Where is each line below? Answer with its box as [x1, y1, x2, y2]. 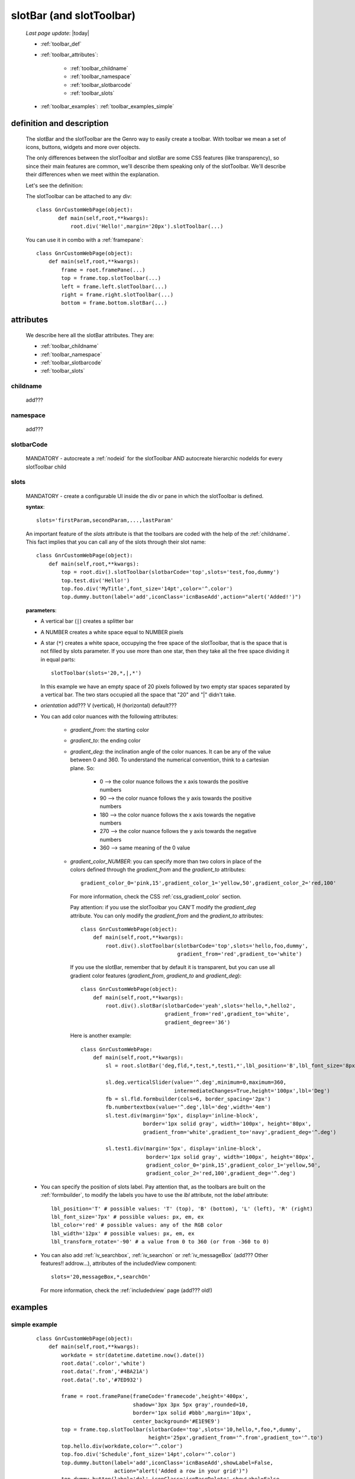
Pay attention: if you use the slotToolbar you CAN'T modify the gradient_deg [70, 904, 256, 911]
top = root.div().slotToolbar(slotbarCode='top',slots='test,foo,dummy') [61, 569, 280, 576]
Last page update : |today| [25, 30, 90, 37]
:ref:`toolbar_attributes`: [40, 51, 99, 59]
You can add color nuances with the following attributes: [40, 713, 178, 720]
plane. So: [70, 764, 95, 771]
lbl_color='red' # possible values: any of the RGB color [51, 1222, 223, 1229]
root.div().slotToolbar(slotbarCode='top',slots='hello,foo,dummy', [105, 942, 309, 949]
